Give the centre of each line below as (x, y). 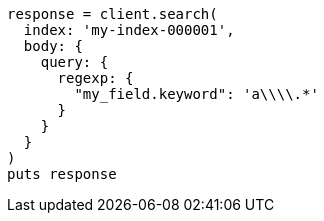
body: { (53, 46)
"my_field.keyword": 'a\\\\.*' (196, 94)
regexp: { (95, 78)
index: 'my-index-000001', (129, 30)
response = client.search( (112, 14)
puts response (62, 174)
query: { (74, 62)
